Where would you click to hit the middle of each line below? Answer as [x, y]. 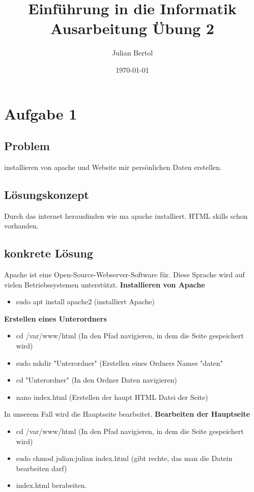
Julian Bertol [132, 53]
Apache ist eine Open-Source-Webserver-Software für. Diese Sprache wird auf [124, 274]
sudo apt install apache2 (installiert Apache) [85, 301]
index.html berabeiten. [51, 485]
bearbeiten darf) [41, 468]
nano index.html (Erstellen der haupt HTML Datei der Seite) [112, 397]
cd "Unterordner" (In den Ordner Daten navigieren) [96, 380]
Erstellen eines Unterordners [55, 318]
